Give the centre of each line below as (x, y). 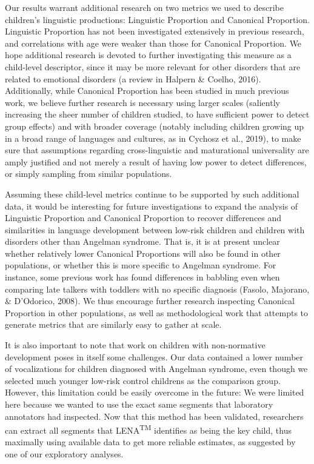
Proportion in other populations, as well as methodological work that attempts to (157, 312)
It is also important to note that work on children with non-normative (135, 345)
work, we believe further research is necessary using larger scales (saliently (142, 102)
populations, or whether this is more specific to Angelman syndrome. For (141, 265)
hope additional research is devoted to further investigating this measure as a (148, 55)
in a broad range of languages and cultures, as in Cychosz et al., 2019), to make (153, 138)
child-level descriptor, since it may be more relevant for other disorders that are (153, 66)
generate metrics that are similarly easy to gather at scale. (113, 324)
